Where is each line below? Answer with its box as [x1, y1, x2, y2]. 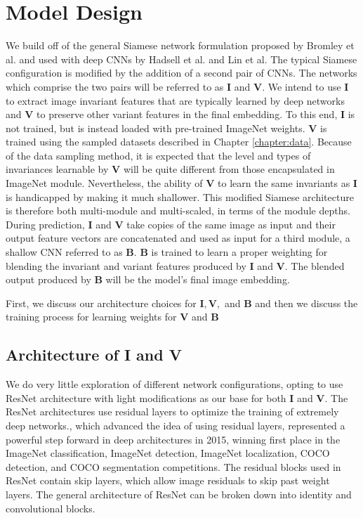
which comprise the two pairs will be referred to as [6, 79, 224, 93]
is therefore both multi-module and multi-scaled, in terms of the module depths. [6, 203, 350, 218]
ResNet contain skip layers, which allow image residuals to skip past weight [6, 473, 330, 488]
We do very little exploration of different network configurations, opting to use [6, 377, 343, 391]
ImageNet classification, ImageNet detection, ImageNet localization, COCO [6, 446, 330, 460]
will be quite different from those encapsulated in [123, 162, 335, 176]
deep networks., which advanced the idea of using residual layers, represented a [6, 417, 345, 432]
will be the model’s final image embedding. [105, 272, 290, 287]
